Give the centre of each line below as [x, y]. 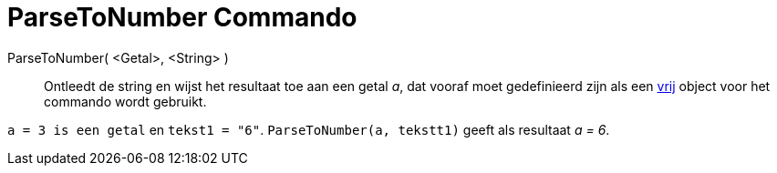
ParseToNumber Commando [182, 17]
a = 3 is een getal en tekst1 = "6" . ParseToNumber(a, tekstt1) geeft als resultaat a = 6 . [309, 129]
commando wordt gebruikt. [125, 101]
